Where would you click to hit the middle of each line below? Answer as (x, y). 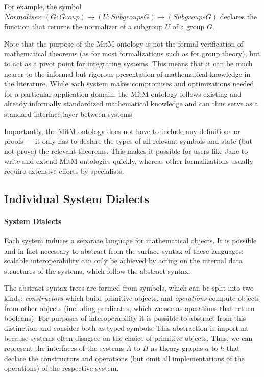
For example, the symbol (43, 6)
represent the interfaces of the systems (64, 348)
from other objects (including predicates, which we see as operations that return (129, 308)
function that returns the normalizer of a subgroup (83, 26)
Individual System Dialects (77, 198)
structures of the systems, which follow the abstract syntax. (97, 270)
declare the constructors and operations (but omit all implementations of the (124, 358)
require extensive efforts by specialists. (64, 171)
